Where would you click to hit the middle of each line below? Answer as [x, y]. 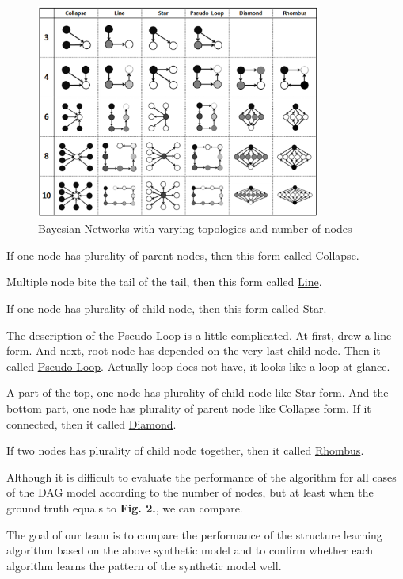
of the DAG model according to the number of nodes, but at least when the [190, 492]
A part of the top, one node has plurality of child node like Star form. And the [198, 392]
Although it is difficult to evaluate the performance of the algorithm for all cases [201, 476]
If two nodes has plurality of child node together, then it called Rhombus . [185, 450]
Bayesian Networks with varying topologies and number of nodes [195, 229]
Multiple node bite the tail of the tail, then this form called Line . [164, 282]
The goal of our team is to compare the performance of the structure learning [194, 534]
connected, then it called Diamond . [91, 423]
